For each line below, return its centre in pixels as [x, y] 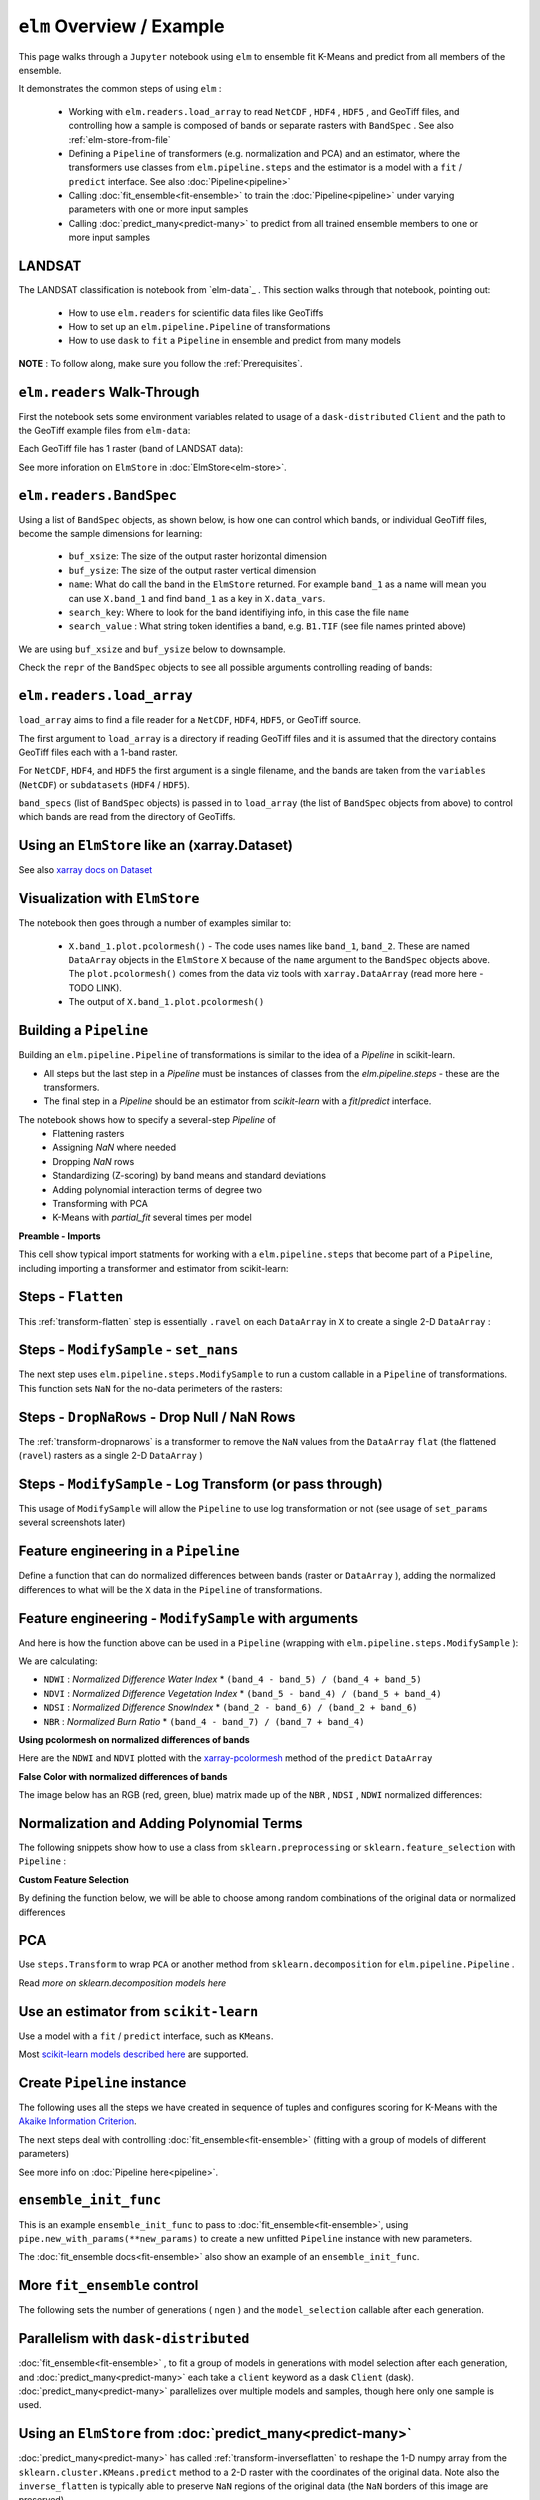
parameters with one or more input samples [158, 209]
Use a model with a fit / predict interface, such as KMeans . [146, 2036]
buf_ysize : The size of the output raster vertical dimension [192, 570]
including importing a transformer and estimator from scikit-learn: [153, 1268]
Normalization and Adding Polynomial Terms [161, 1823]
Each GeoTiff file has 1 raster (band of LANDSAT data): [131, 449]
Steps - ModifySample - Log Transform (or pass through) [201, 1483]
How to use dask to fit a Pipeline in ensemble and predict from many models [235, 341]
